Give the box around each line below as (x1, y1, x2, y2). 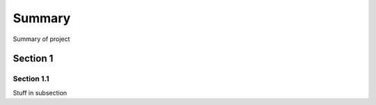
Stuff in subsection (13, 88, 68, 97)
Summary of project (13, 35, 70, 43)
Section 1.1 (13, 74, 49, 83)
